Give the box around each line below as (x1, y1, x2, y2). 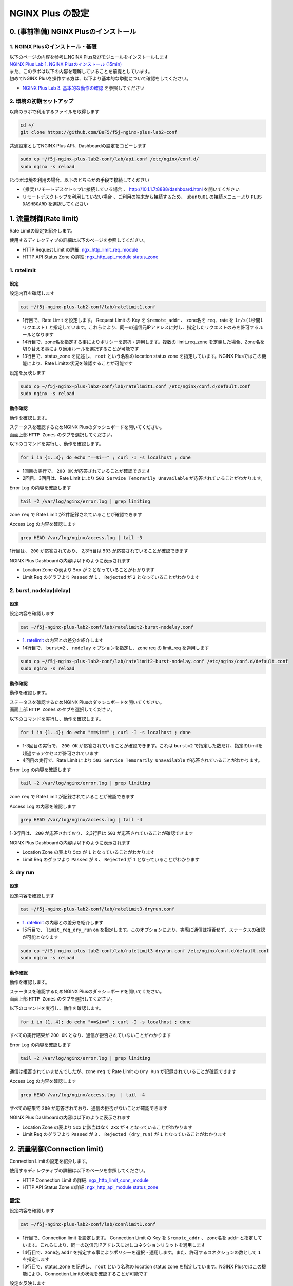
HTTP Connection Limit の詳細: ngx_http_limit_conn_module (22, 1177, 149, 1183)
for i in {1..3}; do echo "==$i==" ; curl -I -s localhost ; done (20, 455, 191, 460)
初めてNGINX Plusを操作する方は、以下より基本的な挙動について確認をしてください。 (9, 75, 191, 82)
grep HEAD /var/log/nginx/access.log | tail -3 (20, 535, 142, 541)
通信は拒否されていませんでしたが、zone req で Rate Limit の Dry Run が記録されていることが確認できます (9, 1068, 237, 1075)
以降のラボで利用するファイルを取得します (9, 109, 100, 115)
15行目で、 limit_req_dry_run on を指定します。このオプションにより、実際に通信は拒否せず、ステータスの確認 (22, 926, 265, 933)
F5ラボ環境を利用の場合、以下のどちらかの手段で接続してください (9, 176, 150, 183)
